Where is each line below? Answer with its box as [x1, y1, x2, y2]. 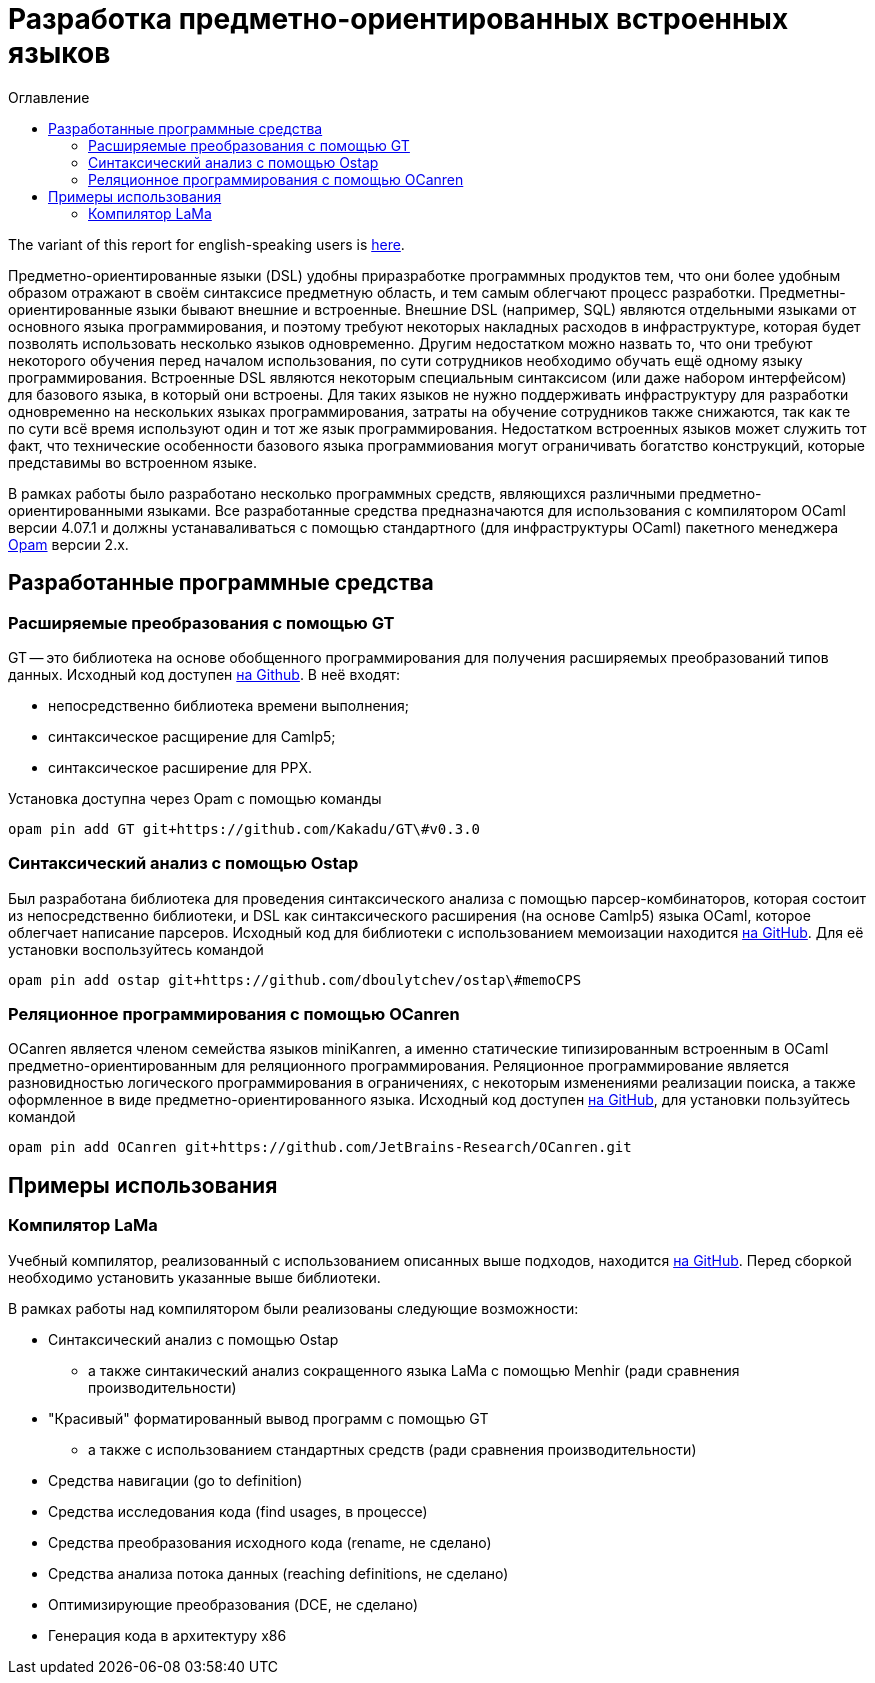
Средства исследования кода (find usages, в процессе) [48, 1502, 428, 1520]
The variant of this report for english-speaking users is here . [8, 235, 405, 253]
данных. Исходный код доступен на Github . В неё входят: [8, 665, 400, 683]
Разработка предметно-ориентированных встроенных [8, 2, 789, 36]
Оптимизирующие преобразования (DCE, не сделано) [48, 1595, 419, 1613]
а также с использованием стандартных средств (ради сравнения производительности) [88, 1440, 697, 1458]
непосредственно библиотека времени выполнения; [48, 696, 410, 714]
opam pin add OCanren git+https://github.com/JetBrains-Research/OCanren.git [8, 1139, 632, 1156]
